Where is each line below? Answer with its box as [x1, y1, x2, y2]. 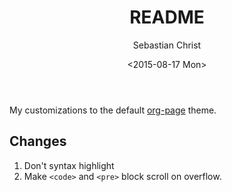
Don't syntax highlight [23, 159, 115, 171]
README [129, 6, 205, 29]
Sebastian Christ [132, 39, 202, 51]
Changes [9, 133, 67, 150]
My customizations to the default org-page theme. [9, 104, 217, 116]
